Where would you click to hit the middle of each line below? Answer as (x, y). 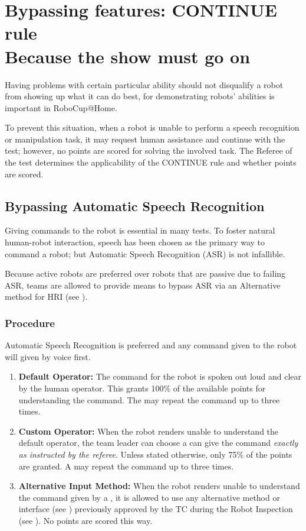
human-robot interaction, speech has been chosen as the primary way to (135, 242)
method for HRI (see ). (46, 297)
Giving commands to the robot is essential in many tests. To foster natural (140, 230)
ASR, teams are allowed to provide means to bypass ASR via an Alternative (143, 285)
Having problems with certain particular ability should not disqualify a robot (144, 84)
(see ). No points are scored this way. (85, 520)
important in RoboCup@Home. (61, 107)
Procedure (30, 323)
